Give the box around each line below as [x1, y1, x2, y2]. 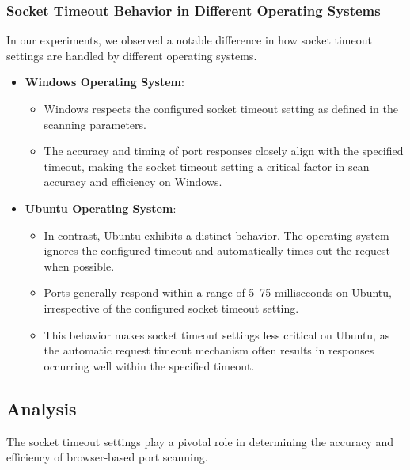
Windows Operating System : [25, 74, 184, 90]
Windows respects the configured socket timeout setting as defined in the [44, 100, 398, 116]
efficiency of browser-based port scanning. [6, 449, 208, 465]
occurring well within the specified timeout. [44, 357, 255, 373]
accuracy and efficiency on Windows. [44, 173, 222, 190]
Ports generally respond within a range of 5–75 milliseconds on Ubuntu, [44, 284, 392, 301]
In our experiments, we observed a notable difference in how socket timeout [6, 32, 372, 48]
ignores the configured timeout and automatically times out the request [44, 242, 391, 259]
